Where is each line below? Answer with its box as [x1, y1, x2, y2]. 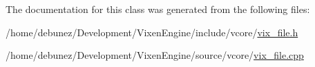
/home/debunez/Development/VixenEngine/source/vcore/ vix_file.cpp [6, 48, 304, 62]
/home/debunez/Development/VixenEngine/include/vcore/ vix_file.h [6, 25, 298, 39]
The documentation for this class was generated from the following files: [6, 2, 310, 16]
